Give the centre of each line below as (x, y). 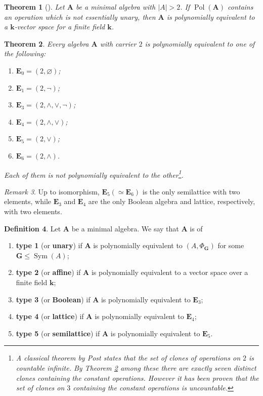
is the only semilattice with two (191, 191)
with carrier (118, 43)
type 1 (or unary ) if (49, 245)
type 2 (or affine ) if (48, 272)
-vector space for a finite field (60, 27)
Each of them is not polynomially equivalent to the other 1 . (94, 174)
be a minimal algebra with (116, 7)
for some (231, 245)
